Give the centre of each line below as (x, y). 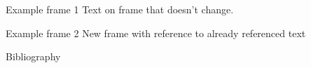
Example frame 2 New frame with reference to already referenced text (156, 33)
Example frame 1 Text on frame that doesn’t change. (120, 9)
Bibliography (33, 56)
